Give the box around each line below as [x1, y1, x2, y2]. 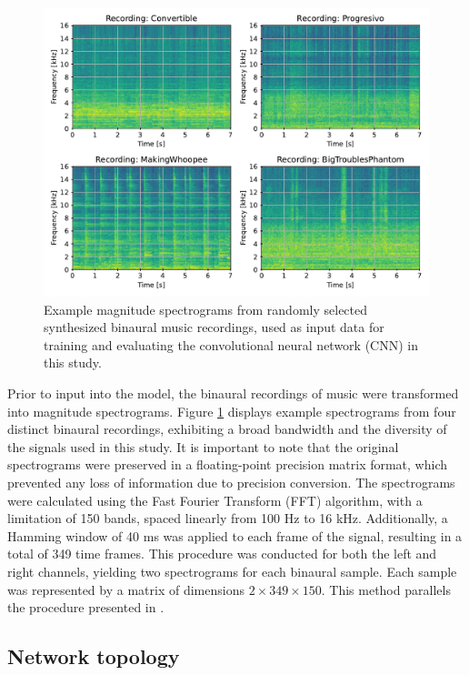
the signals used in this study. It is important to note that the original [7, 437, 399, 456]
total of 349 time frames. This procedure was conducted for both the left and [7, 544, 437, 563]
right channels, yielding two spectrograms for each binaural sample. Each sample [7, 561, 457, 580]
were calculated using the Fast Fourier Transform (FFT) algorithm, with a [7, 490, 423, 509]
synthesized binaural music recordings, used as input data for [44, 317, 384, 337]
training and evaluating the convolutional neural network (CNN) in [44, 335, 419, 354]
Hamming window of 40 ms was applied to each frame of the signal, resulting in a [7, 526, 463, 545]
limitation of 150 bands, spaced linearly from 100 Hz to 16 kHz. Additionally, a [7, 509, 448, 528]
